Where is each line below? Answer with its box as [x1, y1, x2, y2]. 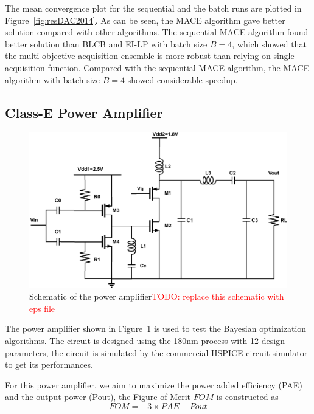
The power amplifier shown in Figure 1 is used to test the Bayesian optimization [5, 322, 307, 335]
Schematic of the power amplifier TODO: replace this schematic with [29, 290, 284, 303]
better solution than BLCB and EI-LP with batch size [5, 37, 208, 50]
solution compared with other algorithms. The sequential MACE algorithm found [5, 26, 309, 38]
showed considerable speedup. [127, 73, 238, 86]
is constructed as [216, 390, 279, 403]
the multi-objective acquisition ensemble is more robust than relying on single [5, 49, 295, 62]
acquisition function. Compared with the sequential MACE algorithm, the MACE [5, 61, 309, 74]
